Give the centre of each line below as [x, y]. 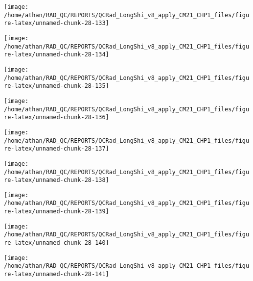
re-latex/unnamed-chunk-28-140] [57, 243]
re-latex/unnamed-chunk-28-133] [57, 23]
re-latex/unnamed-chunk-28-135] [57, 86]
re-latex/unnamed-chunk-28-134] [57, 55]
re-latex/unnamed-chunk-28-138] [57, 180]
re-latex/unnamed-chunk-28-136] [57, 117]
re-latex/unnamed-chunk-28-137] [57, 149]
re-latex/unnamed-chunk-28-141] [57, 274]
